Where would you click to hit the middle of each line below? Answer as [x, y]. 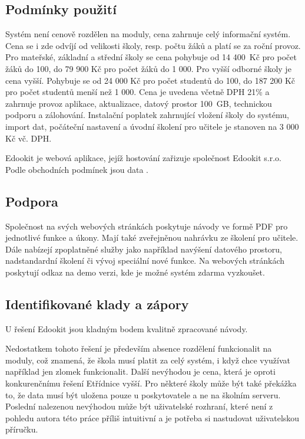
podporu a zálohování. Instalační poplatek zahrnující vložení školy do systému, [147, 115]
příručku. [22, 429]
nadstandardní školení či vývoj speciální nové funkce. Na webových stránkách [145, 261]
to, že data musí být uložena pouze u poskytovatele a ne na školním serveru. [143, 394]
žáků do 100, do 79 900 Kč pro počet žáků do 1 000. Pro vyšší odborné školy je [148, 68]
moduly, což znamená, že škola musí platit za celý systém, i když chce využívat [148, 360]
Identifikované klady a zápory [97, 304]
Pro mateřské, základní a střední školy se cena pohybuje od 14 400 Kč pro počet [151, 57]
